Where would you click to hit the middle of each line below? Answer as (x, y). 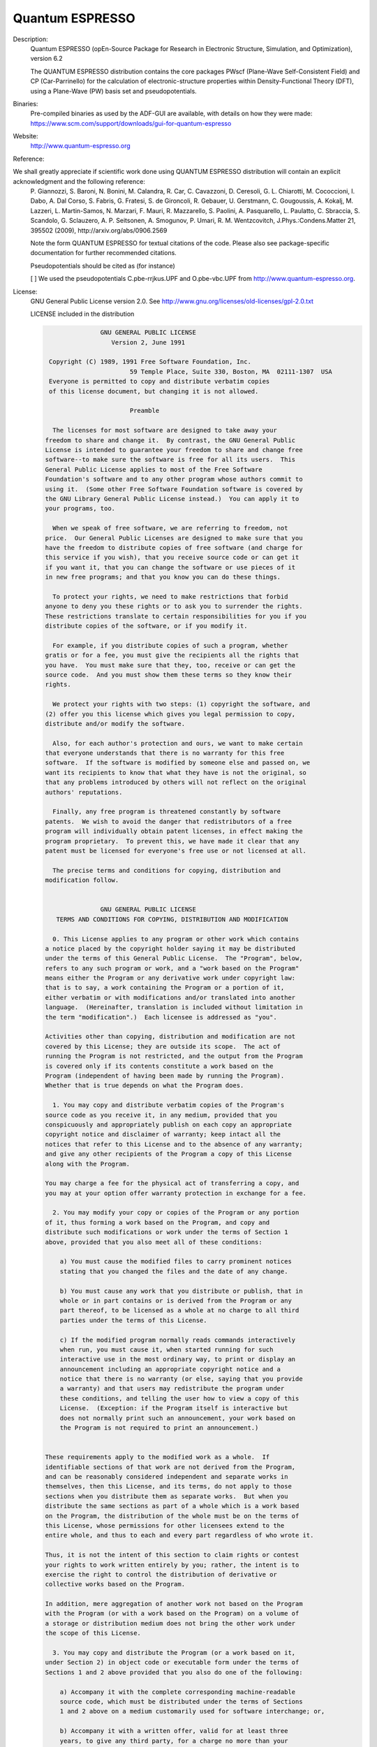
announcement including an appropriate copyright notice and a (170, 1369)
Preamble (145, 411)
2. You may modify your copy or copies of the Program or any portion (176, 1213)
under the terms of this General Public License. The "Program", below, (174, 958)
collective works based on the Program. (115, 1584)
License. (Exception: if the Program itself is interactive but (174, 1408)
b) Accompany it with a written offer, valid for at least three (174, 1731)
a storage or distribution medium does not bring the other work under (170, 1623)
